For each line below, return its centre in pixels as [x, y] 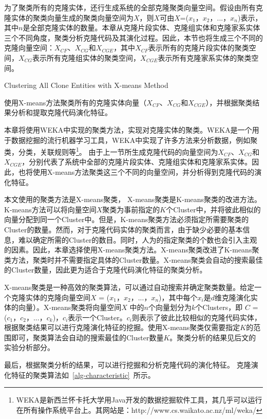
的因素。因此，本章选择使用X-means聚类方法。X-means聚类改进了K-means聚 [132, 250]
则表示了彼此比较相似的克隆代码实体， [197, 317]
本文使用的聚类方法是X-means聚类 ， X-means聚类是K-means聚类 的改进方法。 [133, 199]
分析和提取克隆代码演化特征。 [61, 112]
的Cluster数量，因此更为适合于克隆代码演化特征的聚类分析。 [106, 270]
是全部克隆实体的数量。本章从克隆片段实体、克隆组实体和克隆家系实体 [141, 28]
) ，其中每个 [178, 297]
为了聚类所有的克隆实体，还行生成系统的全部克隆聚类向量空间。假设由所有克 [133, 7]
